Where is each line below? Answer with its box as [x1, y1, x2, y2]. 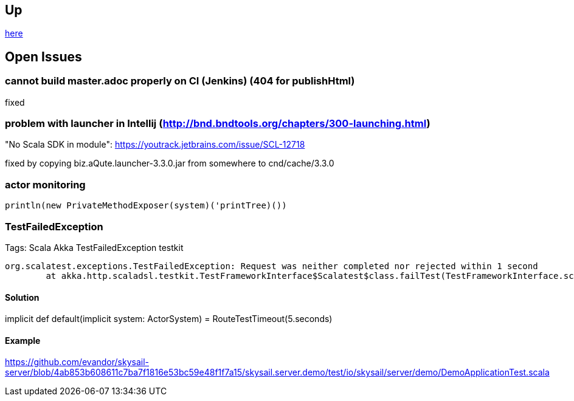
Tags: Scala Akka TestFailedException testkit [5, 242, 184, 253]
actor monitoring [5, 178, 86, 191]
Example [5, 335, 41, 346]
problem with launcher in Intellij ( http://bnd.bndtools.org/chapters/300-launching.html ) [5, 117, 431, 130]
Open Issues [5, 49, 82, 64]
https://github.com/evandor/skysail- [5, 357, 149, 368]
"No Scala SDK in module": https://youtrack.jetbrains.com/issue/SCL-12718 [5, 139, 305, 150]
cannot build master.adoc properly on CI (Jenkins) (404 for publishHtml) [5, 75, 355, 87]
